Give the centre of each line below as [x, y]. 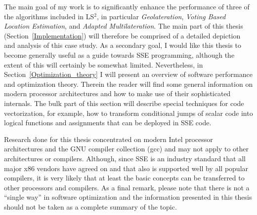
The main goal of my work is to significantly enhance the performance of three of [127, 6]
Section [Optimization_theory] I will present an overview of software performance [128, 74]
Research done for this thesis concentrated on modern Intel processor [108, 139]
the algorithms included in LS [49, 16]
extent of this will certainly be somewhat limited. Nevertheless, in [104, 64]
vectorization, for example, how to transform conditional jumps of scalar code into [128, 113]
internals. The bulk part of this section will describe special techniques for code [124, 103]
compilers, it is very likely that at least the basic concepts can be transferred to [124, 178]
